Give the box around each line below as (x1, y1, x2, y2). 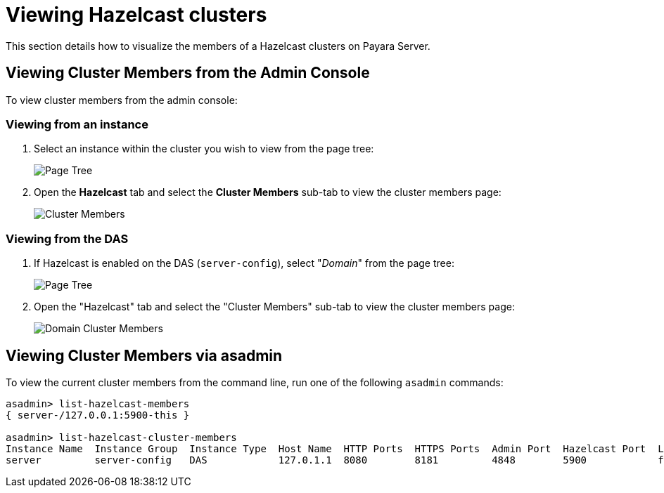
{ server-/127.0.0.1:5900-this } (6, 409, 190, 421)
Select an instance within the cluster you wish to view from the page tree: (34, 143, 374, 155)
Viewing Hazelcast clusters (6, 3, 267, 27)
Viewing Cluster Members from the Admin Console (6, 64, 370, 82)
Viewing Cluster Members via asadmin (6, 346, 283, 364)
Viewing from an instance (6, 117, 148, 131)
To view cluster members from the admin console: (6, 93, 238, 106)
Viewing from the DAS (6, 231, 129, 246)
